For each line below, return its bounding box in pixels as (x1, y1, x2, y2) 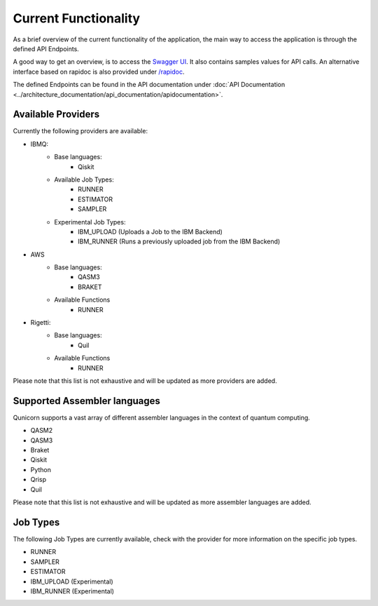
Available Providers (13, 109, 100, 121)
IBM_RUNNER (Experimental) (30, 586, 115, 595)
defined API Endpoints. (13, 44, 80, 53)
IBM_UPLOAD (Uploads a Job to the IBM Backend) (78, 227, 223, 236)
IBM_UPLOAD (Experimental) (30, 577, 113, 586)
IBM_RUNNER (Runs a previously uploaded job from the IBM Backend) (78, 237, 281, 245)
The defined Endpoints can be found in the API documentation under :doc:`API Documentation (13, 81, 286, 89)
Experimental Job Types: (54, 217, 126, 226)
